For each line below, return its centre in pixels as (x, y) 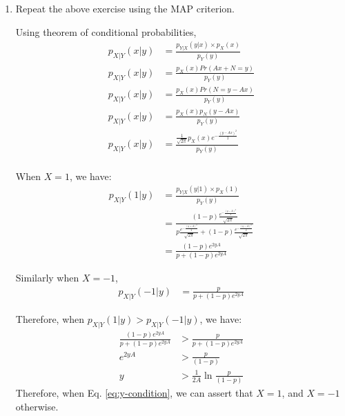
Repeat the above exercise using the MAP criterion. (125, 8)
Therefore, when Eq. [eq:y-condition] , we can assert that (134, 393)
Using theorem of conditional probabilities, (106, 31)
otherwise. (37, 406)
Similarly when (47, 277)
